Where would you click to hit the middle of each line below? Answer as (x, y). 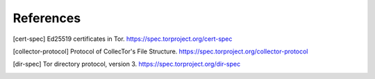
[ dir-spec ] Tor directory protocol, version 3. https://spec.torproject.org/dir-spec (127, 64)
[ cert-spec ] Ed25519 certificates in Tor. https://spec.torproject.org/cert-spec (123, 39)
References (47, 18)
